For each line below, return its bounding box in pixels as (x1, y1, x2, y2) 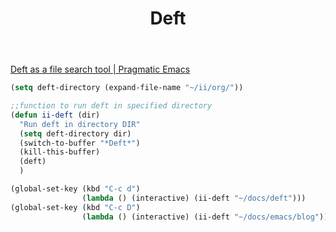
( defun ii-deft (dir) (10, 110, 101, 120)
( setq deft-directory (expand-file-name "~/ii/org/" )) (10, 83, 244, 93)
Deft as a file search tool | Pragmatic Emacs (10, 63, 191, 76)
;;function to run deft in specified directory (10, 101, 213, 111)
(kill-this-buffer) (19, 147, 101, 157)
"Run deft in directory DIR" (19, 119, 141, 129)
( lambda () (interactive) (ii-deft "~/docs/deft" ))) (81, 193, 307, 203)
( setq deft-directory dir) (19, 128, 132, 139)
